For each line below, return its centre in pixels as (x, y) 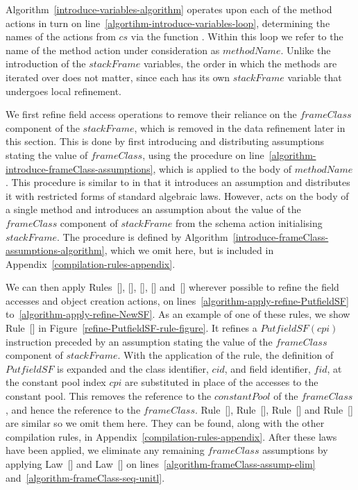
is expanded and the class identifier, (133, 368)
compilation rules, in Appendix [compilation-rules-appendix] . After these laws (171, 436)
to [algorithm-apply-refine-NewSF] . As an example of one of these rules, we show (178, 314)
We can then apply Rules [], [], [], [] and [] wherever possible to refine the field (172, 287)
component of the (43, 127)
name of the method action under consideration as (113, 50)
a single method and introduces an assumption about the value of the (153, 209)
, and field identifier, (267, 368)
